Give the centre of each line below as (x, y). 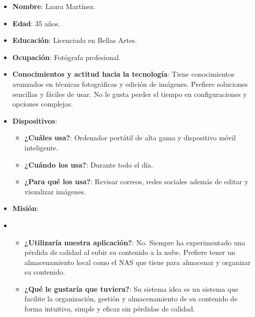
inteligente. (41, 147)
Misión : (25, 208)
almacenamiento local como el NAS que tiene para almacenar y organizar (138, 262)
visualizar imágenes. (55, 191)
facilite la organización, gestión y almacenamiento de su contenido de (131, 299)
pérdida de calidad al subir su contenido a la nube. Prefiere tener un (130, 252)
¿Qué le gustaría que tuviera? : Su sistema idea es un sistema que (131, 288)
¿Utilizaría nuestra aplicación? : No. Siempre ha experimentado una (135, 242)
